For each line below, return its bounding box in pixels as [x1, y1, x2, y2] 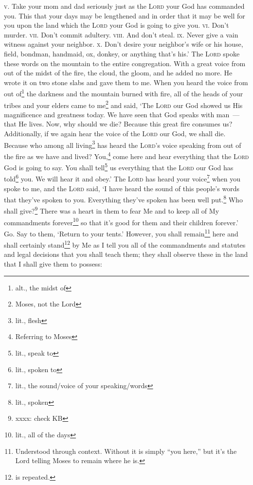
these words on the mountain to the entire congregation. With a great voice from [4, 58, 246, 68]
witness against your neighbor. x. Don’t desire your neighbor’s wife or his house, [4, 39, 243, 49]
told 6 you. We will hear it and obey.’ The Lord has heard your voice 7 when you [4, 172, 240, 184]
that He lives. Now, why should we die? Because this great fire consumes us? [4, 119, 233, 129]
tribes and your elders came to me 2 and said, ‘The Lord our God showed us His [4, 98, 243, 110]
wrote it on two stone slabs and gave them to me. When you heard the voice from [4, 77, 248, 87]
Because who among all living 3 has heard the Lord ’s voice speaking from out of [4, 138, 241, 150]
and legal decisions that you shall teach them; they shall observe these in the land [4, 249, 248, 259]
